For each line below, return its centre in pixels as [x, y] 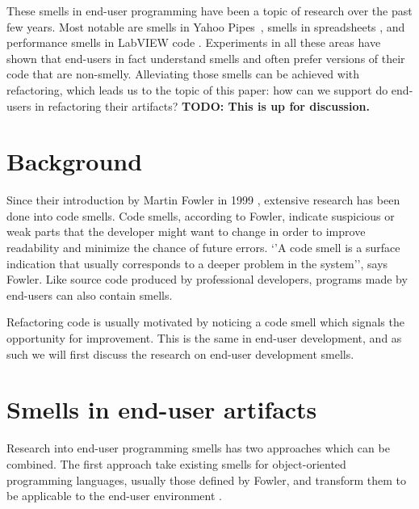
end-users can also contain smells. [90, 294]
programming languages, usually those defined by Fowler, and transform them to [207, 480]
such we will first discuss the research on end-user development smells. [180, 353]
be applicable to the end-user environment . [114, 496]
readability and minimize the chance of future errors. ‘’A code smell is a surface [203, 248]
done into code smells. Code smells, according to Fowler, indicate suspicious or [201, 215]
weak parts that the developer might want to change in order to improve [186, 231]
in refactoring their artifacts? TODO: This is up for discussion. [202, 105]
